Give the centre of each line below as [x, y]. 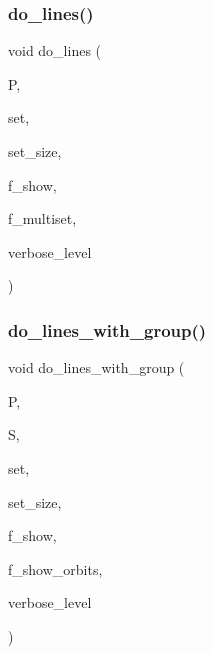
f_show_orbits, [55, 568]
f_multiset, [42, 218]
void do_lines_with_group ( [96, 367]
